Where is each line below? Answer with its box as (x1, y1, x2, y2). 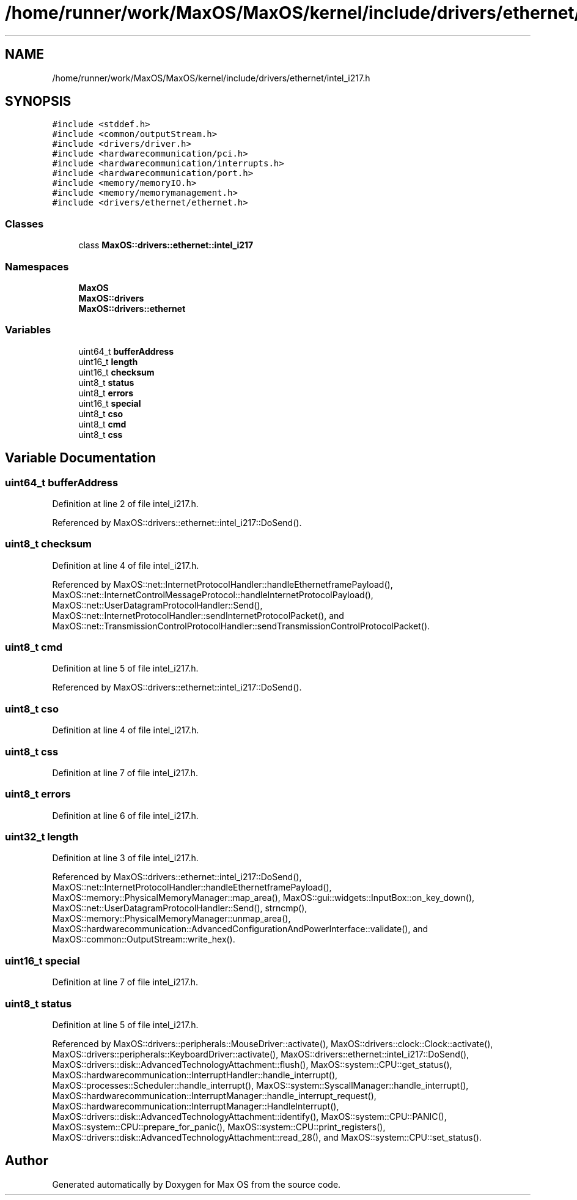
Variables (5, 324, 51, 336)
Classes (5, 217, 44, 230)
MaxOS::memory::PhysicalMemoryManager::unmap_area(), (52, 913, 291, 924)
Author (5, 1153, 48, 1169)
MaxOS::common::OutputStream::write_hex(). (52, 934, 235, 945)
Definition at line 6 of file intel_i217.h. (52, 810, 199, 821)
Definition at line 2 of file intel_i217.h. (52, 498, 199, 509)
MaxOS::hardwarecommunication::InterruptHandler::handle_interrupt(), (52, 1069, 338, 1080)
